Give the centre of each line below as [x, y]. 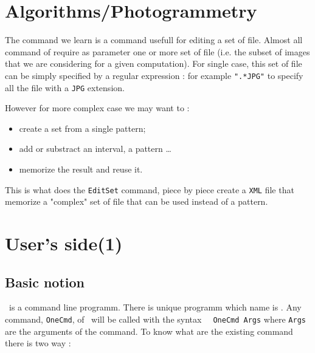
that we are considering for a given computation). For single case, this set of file [154, 63]
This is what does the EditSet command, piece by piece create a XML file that [150, 189]
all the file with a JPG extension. [65, 87]
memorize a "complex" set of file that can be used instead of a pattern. [137, 201]
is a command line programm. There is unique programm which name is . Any [155, 307]
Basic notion [45, 282]
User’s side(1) [64, 243]
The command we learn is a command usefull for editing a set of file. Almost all [154, 40]
